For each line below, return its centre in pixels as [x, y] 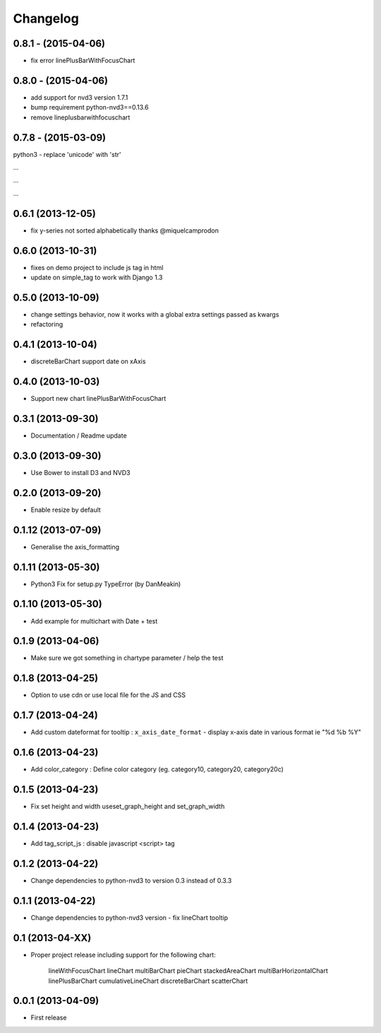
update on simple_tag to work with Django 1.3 [97, 278]
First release [49, 1017]
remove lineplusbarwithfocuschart [80, 117]
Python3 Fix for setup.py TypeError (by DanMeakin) [106, 584]
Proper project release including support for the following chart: [123, 955]
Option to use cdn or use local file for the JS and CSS [108, 695]
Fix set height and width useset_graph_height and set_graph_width [128, 807]
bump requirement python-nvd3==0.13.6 [90, 107]
